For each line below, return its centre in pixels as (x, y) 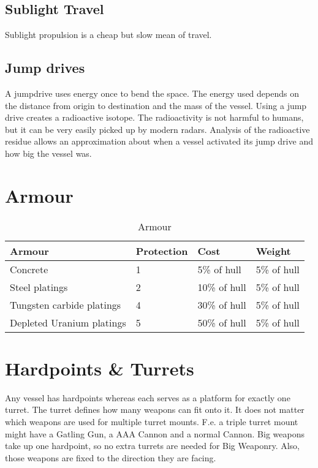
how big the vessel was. (48, 153)
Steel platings (39, 287)
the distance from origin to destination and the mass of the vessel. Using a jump (156, 105)
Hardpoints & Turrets (100, 368)
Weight (273, 251)
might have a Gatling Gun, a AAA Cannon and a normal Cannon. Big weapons (155, 433)
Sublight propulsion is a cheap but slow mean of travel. (108, 35)
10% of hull (222, 287)
